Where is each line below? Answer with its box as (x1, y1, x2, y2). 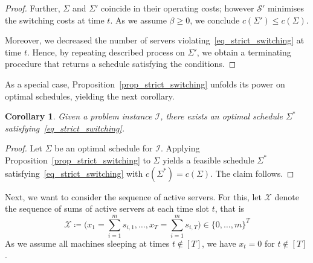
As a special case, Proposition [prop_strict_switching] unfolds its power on (5, 77, 285, 90)
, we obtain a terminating (196, 45, 291, 58)
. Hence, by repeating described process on (27, 45, 185, 58)
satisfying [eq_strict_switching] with (5, 166, 143, 179)
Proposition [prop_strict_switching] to (5, 153, 150, 166)
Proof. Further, (5, 2, 60, 14)
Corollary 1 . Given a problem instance (5, 110, 152, 122)
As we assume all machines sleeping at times (5, 236, 170, 249)
